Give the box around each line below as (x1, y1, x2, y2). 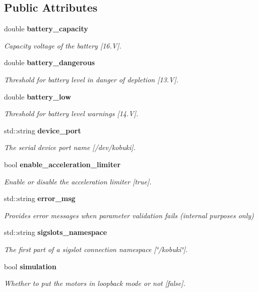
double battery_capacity (4, 23, 88, 34)
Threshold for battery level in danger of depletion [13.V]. (4, 74, 179, 84)
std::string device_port (4, 125, 81, 135)
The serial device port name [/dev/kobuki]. (4, 142, 136, 153)
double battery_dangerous (4, 57, 95, 68)
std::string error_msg (4, 193, 76, 204)
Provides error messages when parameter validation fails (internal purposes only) (4, 210, 254, 220)
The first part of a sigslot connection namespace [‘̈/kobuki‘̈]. (4, 244, 188, 254)
